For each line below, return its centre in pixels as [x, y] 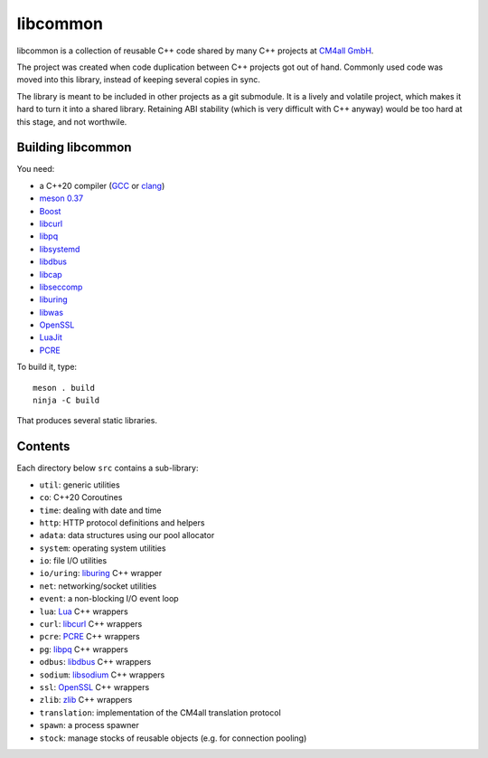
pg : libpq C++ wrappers [84, 649]
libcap [51, 274]
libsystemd [60, 249]
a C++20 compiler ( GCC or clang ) [102, 185]
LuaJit [51, 337]
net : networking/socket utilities [98, 586]
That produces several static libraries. [87, 421]
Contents [43, 446]
